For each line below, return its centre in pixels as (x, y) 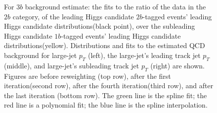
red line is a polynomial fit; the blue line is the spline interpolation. (106, 105)
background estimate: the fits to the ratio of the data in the (115, 6)
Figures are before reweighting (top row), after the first (87, 76)
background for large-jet (41, 55)
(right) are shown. (177, 65)
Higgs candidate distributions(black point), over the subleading (100, 26)
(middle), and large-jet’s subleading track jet (72, 65)
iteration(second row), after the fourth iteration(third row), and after (109, 85)
